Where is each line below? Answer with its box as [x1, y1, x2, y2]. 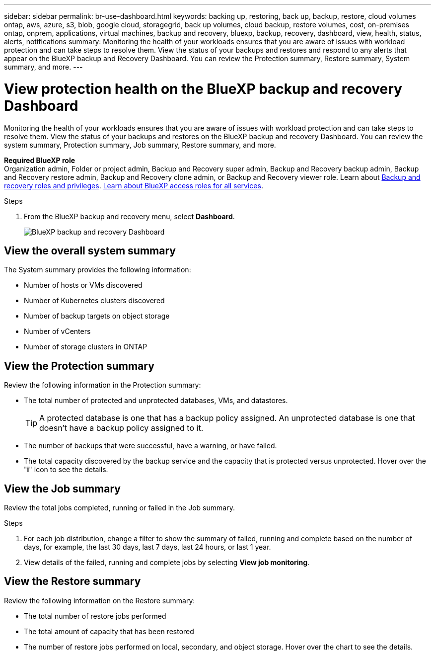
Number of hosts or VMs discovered [24, 281, 143, 290]
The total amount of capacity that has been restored [24, 627, 194, 636]
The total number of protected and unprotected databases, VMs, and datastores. [24, 396, 288, 405]
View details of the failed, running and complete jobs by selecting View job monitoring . [24, 558, 310, 567]
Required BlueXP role [4, 156, 75, 164]
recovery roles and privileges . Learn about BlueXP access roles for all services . [4, 181, 263, 190]
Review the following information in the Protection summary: [4, 381, 201, 390]
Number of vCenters [24, 327, 91, 336]
